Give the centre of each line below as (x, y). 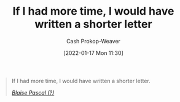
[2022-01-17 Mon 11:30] (93, 53)
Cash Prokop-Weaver (93, 41)
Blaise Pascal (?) (33, 92)
